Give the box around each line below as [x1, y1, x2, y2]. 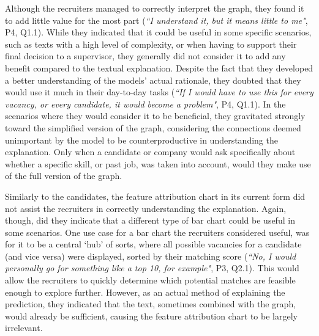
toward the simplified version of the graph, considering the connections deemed [5, 121, 301, 134]
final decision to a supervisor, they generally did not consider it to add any [5, 49, 286, 62]
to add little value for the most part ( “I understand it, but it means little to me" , [5, 13, 308, 26]
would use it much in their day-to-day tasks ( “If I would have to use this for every [5, 86, 313, 98]
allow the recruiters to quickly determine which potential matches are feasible [5, 274, 296, 287]
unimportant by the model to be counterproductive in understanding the [5, 133, 278, 146]
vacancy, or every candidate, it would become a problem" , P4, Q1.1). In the [5, 97, 286, 110]
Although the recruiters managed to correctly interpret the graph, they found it [5, 2, 304, 14]
